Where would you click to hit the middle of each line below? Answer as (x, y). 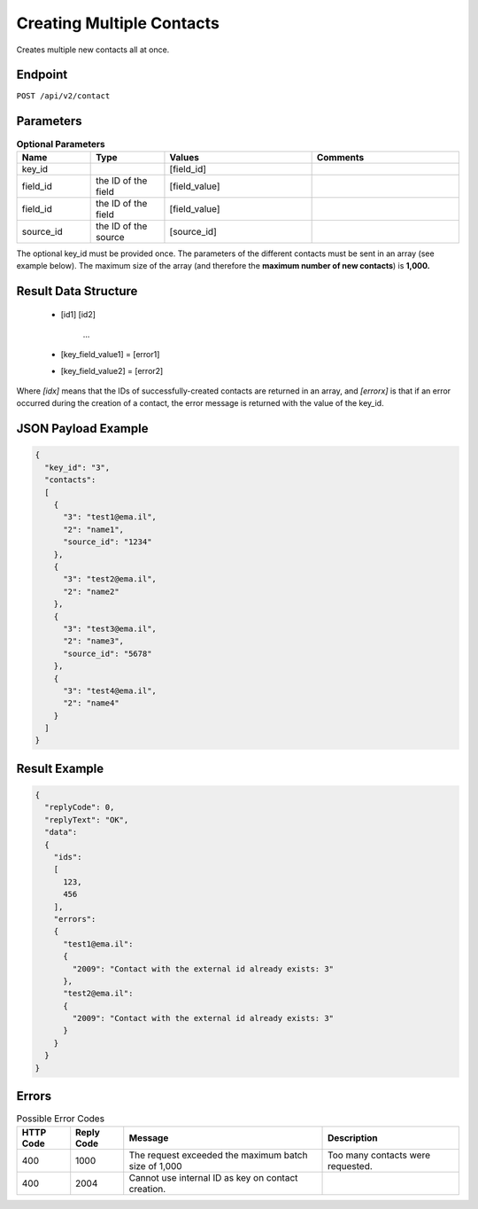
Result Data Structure (77, 291)
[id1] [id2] (78, 314)
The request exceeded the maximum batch (218, 1155)
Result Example (60, 768)
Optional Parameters (61, 144)
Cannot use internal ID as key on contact (213, 1177)
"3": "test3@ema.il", (110, 628)
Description (353, 1137)
